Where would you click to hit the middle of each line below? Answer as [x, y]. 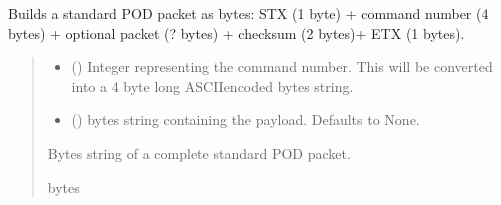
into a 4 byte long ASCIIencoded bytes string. [212, 85]
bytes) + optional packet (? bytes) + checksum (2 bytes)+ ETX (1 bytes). [236, 32]
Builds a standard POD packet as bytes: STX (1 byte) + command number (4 [248, 13]
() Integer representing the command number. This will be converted [282, 66]
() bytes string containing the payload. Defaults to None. [245, 119]
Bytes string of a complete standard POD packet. [199, 152]
